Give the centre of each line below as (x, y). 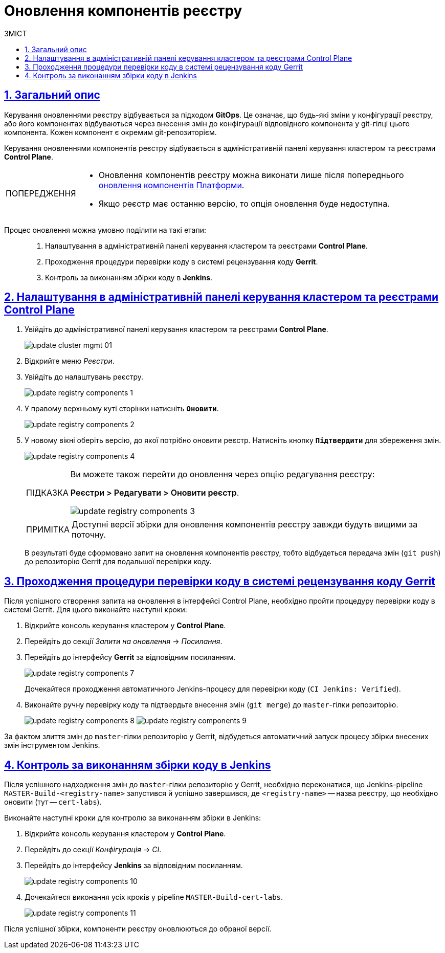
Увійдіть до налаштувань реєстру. (84, 377)
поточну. (89, 535)
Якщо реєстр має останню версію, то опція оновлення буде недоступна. (244, 203)
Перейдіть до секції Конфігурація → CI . (93, 850)
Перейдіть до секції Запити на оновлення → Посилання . (124, 641)
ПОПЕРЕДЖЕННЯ (41, 193)
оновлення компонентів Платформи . (171, 185)
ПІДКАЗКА (47, 493)
